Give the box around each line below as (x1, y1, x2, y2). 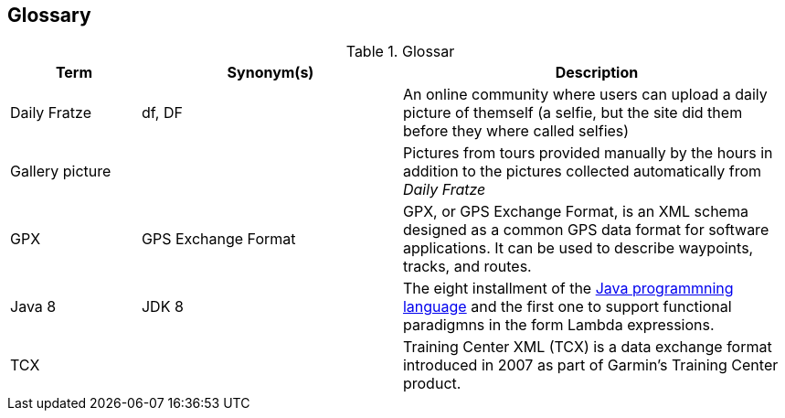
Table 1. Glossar (345, 42, 455, 61)
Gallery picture (10, 162, 111, 181)
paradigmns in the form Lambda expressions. (402, 316, 715, 335)
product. (402, 374, 461, 393)
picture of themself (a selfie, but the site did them (402, 103, 743, 123)
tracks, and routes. (402, 257, 532, 276)
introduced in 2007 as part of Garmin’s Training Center (402, 356, 779, 375)
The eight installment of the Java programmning (402, 279, 734, 298)
